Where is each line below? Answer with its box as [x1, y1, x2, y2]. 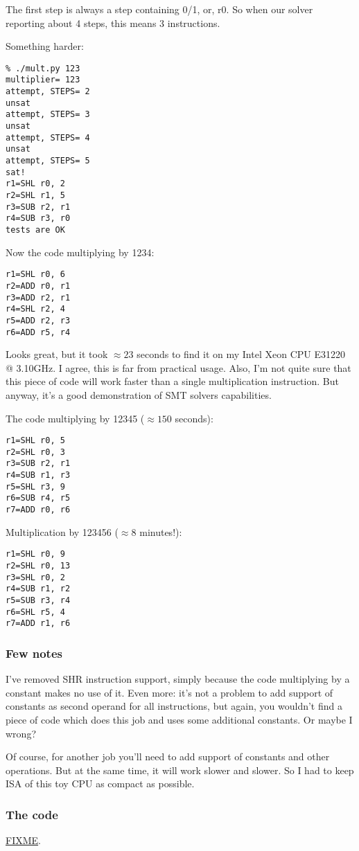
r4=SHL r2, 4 [6, 304, 65, 314]
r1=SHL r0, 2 [6, 179, 65, 189]
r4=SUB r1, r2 [6, 584, 71, 594]
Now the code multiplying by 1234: [6, 244, 155, 259]
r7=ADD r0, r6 [6, 505, 71, 515]
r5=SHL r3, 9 [6, 481, 65, 492]
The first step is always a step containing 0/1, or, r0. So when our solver [6, 2, 313, 16]
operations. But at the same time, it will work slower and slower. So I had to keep [6, 762, 354, 777]
